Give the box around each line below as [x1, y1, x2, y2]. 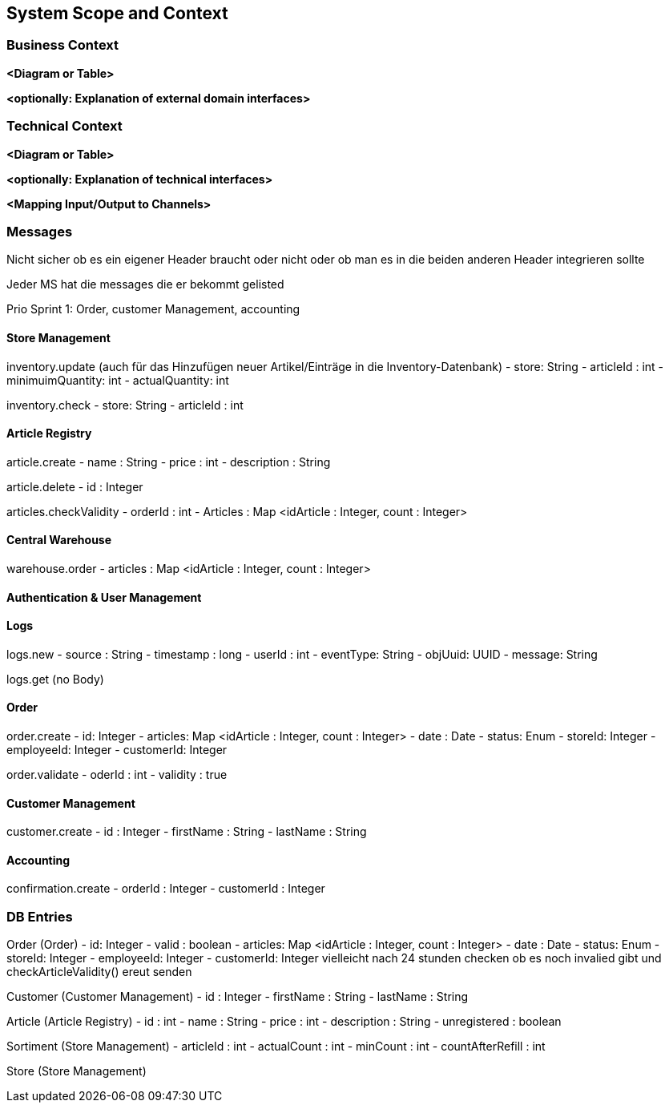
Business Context [6, 37, 119, 54]
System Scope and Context [6, 3, 228, 23]
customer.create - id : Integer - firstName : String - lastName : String [6, 825, 367, 839]
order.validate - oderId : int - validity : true [6, 768, 228, 781]
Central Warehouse [6, 533, 112, 547]
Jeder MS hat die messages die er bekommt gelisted [6, 277, 284, 292]
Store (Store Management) [6, 1064, 147, 1079]
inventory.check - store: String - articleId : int [6, 397, 244, 412]
